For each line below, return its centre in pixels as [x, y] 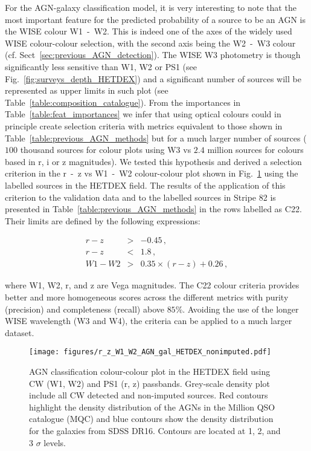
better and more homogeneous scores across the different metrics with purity [147, 297]
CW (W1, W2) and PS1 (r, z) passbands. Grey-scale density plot [149, 383]
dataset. [20, 332]
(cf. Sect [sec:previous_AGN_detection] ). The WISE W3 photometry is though [153, 55]
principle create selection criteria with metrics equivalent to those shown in [144, 125]
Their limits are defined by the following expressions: [103, 220]
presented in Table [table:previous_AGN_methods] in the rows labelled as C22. [153, 209]
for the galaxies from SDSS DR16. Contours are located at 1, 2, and [155, 430]
